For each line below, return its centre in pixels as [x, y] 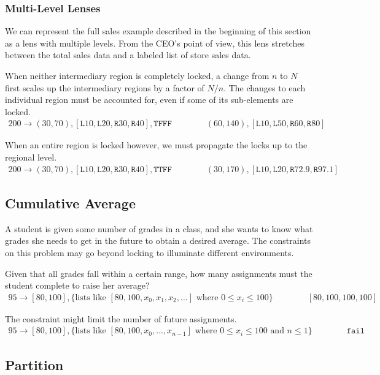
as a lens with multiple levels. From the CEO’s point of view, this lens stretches [155, 43]
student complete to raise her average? [77, 285]
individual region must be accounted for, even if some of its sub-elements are [149, 100]
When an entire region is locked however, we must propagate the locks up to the [156, 145]
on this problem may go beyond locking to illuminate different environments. [149, 253]
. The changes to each [265, 87]
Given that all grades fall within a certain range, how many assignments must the [159, 273]
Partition [34, 364]
